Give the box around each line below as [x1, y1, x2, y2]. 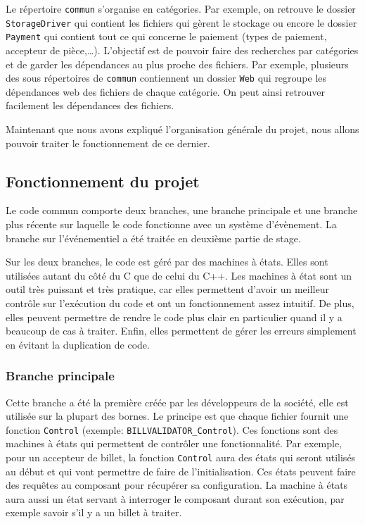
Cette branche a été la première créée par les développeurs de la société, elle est [6, 394, 349, 409]
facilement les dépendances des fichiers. [6, 98, 174, 113]
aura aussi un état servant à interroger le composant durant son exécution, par [6, 491, 345, 506]
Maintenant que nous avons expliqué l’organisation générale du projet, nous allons [6, 122, 359, 136]
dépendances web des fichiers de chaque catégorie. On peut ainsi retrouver [6, 84, 325, 99]
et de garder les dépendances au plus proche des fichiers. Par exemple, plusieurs [6, 56, 349, 71]
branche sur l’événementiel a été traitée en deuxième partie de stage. [6, 230, 301, 245]
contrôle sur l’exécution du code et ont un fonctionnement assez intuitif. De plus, [6, 295, 354, 310]
